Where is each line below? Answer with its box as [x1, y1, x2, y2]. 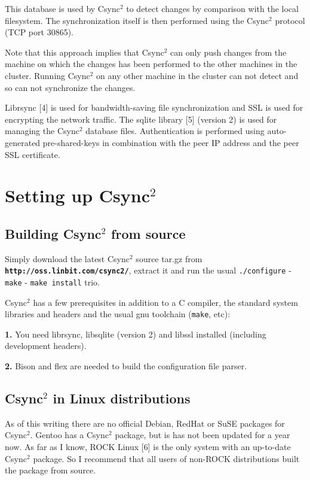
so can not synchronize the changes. [5, 81, 136, 93]
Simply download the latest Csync [5, 252, 130, 265]
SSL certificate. [5, 148, 60, 160]
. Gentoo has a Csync [30, 429, 109, 441]
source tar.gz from [136, 252, 202, 265]
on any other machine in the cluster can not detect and [96, 69, 299, 81]
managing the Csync [5, 124, 79, 137]
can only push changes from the [170, 45, 287, 58]
